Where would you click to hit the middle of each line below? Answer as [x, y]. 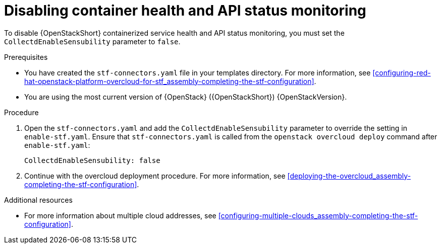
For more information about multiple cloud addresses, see [120, 215]
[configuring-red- [402, 72]
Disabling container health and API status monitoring [185, 11]
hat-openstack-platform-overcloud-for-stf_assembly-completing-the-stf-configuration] [169, 81]
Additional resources [38, 200]
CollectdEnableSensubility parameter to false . [92, 41]
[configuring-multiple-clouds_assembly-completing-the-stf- [318, 215]
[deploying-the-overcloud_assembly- [349, 176]
